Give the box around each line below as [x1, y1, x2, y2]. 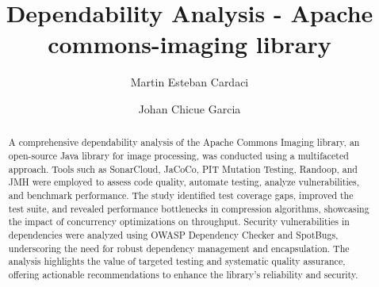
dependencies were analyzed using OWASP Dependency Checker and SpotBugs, [8, 228, 339, 241]
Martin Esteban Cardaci [130, 74, 249, 90]
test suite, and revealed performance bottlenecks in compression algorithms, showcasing [8, 201, 369, 215]
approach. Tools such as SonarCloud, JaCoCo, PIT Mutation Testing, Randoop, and [8, 162, 358, 175]
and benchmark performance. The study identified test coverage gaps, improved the [8, 188, 354, 201]
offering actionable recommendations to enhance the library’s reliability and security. [8, 267, 358, 281]
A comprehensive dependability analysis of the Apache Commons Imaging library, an [8, 136, 360, 149]
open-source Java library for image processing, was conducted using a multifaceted [8, 148, 349, 162]
